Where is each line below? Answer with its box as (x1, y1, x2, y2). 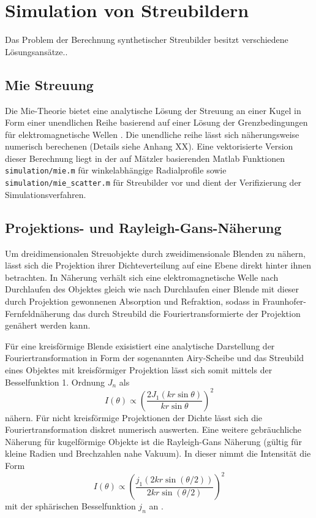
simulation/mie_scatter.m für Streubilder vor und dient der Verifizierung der (5, 176, 302, 189)
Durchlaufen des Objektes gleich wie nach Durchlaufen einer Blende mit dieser (5, 283, 299, 295)
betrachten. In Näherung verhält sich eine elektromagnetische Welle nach (5, 270, 279, 283)
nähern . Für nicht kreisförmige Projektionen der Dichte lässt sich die (5, 411, 263, 424)
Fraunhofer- (262, 294, 306, 307)
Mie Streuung (5, 75, 94, 94)
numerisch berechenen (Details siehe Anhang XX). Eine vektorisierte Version (5, 140, 293, 153)
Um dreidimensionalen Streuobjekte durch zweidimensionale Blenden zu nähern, (5, 246, 306, 259)
